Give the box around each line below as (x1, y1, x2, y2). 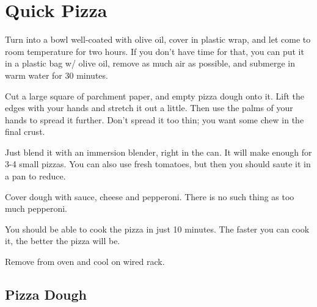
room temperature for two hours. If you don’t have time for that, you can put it (5, 45, 304, 57)
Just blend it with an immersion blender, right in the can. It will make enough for (5, 145, 312, 158)
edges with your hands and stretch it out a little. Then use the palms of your (5, 101, 293, 114)
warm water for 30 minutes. (5, 68, 108, 81)
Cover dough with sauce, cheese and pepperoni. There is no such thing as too (5, 190, 294, 203)
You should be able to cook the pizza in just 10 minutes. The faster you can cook (5, 222, 310, 235)
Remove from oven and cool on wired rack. (5, 255, 165, 268)
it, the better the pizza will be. (5, 234, 120, 247)
